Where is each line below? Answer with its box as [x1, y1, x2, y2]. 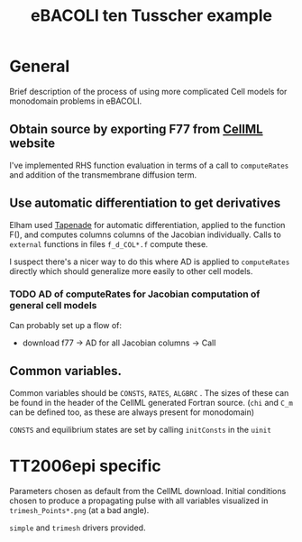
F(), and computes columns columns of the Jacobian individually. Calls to [9, 229, 281, 240]
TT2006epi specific [9, 455, 162, 476]
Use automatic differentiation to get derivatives [9, 196, 281, 211]
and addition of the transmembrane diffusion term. [9, 169, 197, 180]
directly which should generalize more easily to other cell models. [9, 265, 253, 276]
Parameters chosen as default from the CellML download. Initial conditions [9, 485, 287, 496]
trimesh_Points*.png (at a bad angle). [9, 504, 150, 515]
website [9, 136, 56, 152]
